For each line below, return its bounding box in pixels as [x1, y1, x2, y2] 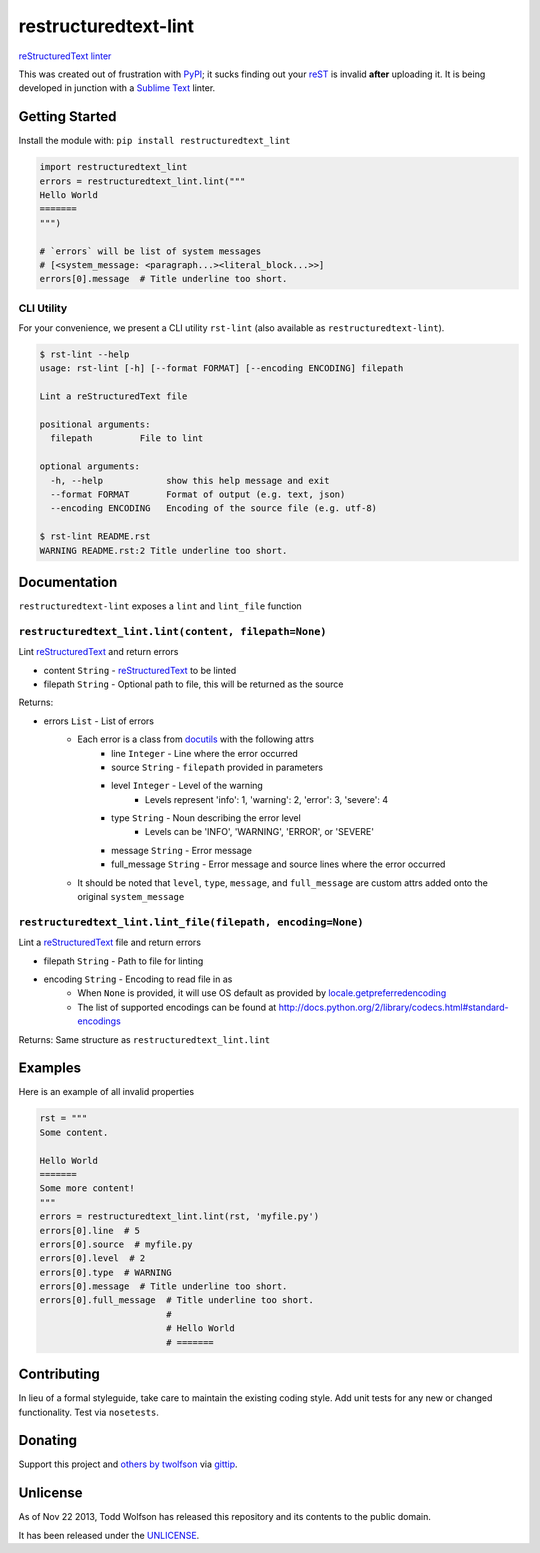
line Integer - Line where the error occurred [111, 747, 299, 759]
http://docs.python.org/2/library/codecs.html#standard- [278, 1001, 509, 1013]
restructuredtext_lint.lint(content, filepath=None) [18, 625, 327, 638]
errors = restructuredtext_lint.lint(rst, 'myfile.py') [39, 1211, 320, 1222]
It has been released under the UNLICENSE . [18, 1529, 200, 1541]
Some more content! [39, 1183, 135, 1194]
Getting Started [18, 108, 117, 125]
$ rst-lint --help [39, 349, 130, 360]
